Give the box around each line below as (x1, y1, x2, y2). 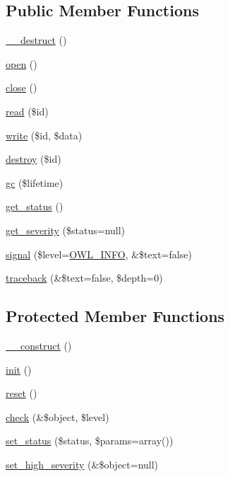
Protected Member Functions (6, 305, 225, 327)
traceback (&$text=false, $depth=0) (6, 270, 163, 285)
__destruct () (6, 33, 67, 47)
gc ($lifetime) (6, 175, 63, 190)
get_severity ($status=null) (6, 222, 126, 237)
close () (6, 80, 37, 95)
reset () (6, 386, 37, 401)
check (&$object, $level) (6, 409, 109, 424)
